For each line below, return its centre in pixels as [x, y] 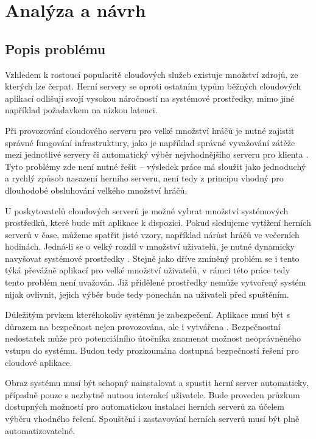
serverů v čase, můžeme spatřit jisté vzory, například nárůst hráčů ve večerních [152, 234]
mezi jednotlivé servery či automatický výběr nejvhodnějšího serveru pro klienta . [157, 154]
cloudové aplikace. [39, 362]
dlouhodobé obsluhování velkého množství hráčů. [96, 190]
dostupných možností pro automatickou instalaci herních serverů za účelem [145, 406]
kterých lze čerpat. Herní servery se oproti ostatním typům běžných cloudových [153, 86]
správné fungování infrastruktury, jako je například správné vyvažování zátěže [150, 142]
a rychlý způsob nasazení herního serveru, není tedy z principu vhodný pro [144, 178]
